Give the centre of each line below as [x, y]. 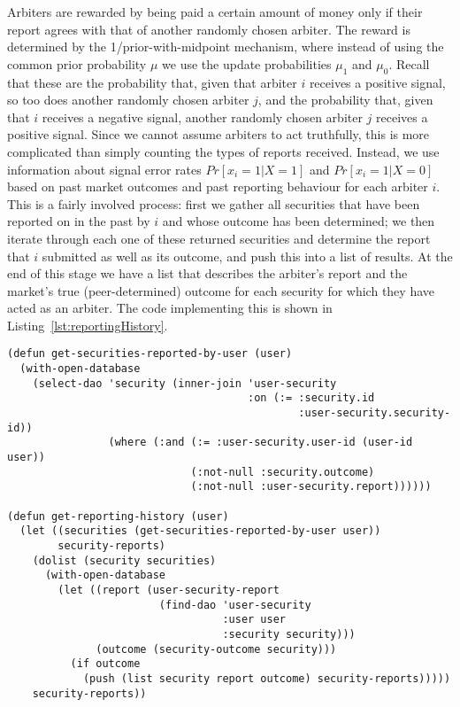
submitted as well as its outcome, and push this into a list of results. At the [247, 256]
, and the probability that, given [345, 100]
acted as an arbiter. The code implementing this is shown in [170, 308]
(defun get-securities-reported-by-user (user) [150, 354]
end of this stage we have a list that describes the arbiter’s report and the [207, 273]
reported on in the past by [79, 221]
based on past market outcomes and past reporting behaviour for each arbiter [218, 186]
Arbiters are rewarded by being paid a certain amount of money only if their [215, 12]
